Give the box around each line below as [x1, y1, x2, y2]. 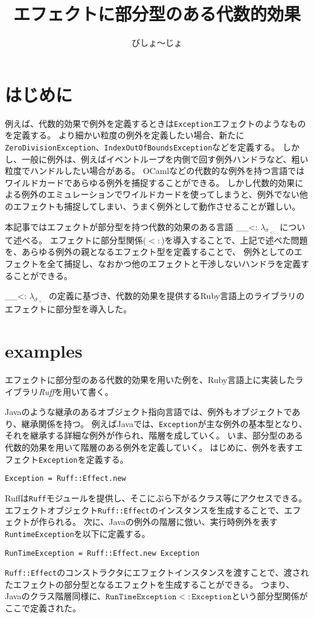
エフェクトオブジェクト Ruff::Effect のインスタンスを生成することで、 [5, 503, 284, 516]
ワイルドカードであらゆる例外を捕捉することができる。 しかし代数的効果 [5, 176, 295, 188]
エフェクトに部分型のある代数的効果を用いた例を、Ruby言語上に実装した [5, 373, 295, 386]
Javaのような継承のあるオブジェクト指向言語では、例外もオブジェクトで [5, 405, 292, 418]
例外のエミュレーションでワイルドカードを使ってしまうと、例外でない [21, 188, 300, 201]
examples [5, 338, 83, 363]
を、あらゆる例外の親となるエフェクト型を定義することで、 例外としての [5, 245, 294, 258]
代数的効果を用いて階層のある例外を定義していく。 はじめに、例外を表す [5, 441, 295, 454]
